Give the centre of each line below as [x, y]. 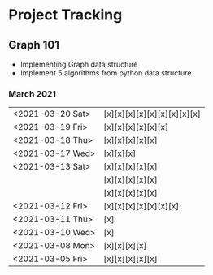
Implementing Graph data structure [79, 64]
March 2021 [33, 93]
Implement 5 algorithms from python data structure [106, 73]
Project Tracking [65, 15]
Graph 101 [34, 45]
